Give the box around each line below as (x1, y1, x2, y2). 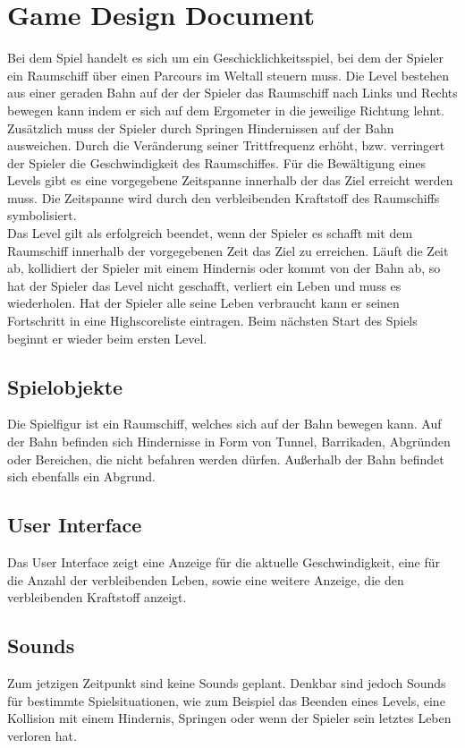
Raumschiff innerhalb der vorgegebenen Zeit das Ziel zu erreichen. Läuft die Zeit (7, 241, 449, 259)
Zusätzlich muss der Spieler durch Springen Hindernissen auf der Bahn (7, 118, 394, 137)
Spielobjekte (7, 372, 123, 400)
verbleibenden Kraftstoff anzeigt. (7, 588, 187, 607)
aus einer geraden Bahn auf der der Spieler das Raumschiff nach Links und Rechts (7, 83, 458, 102)
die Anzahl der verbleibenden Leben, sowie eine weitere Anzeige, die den (7, 570, 404, 589)
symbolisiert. (7, 206, 77, 225)
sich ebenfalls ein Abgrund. (7, 467, 156, 486)
